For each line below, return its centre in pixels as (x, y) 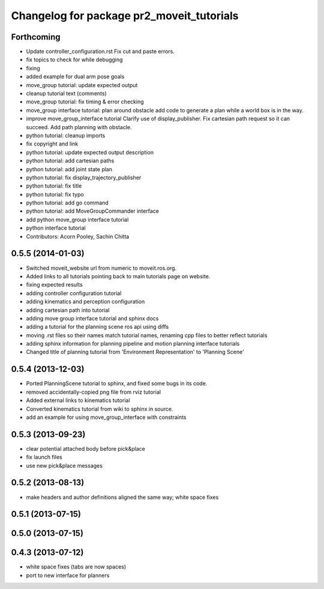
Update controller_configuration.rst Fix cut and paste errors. (100, 52)
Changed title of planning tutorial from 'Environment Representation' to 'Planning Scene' (135, 352)
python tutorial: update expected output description (90, 152)
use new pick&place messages (64, 465)
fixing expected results (55, 285)
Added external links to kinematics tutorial (78, 400)
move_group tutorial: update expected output (82, 85)
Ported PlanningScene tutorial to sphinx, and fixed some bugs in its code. (117, 383)
